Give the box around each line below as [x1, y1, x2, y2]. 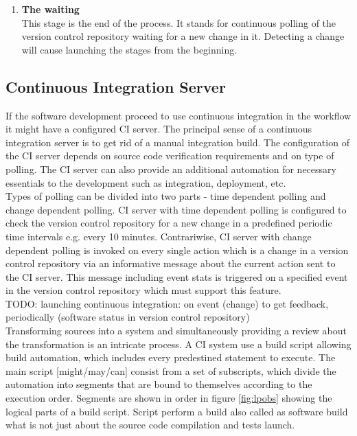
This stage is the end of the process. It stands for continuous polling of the [21, 15, 336, 30]
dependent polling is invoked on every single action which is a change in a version [5, 242, 349, 257]
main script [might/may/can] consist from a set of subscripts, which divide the [5, 363, 336, 378]
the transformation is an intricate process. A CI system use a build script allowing [5, 336, 352, 351]
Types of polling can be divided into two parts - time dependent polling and [5, 189, 326, 203]
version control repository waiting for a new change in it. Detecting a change [21, 29, 345, 43]
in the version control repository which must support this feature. [5, 283, 281, 297]
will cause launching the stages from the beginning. [21, 42, 238, 56]
